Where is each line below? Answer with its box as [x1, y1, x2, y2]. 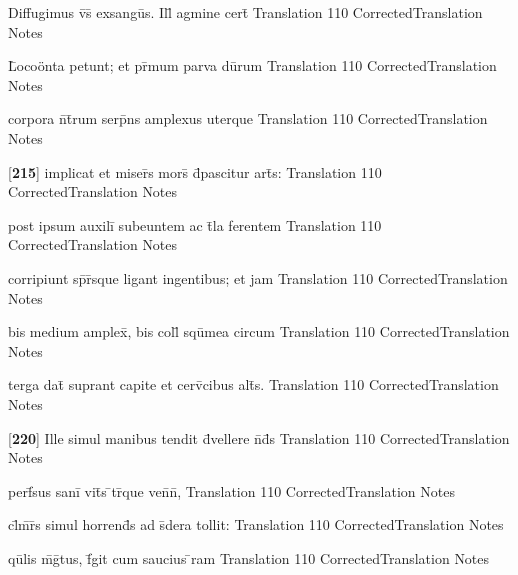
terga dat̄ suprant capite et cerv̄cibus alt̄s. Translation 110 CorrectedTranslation [8, 374, 499, 395]
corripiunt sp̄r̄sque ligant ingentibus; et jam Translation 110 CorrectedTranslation [8, 267, 508, 288]
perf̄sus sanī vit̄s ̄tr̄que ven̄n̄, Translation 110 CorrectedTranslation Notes [8, 480, 455, 501]
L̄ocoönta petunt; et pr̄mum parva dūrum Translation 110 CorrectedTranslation [8, 55, 497, 76]
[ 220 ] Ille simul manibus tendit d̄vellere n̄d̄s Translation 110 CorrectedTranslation [8, 427, 510, 448]
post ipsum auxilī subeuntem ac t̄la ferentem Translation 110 [8, 214, 382, 235]
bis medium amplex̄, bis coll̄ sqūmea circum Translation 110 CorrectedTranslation [8, 321, 510, 342]
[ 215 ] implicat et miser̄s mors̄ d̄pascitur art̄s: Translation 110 [8, 161, 382, 182]
